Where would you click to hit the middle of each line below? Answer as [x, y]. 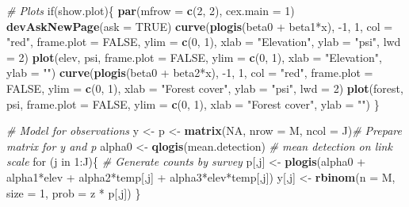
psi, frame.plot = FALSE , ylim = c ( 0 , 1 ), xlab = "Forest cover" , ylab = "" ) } [193, 103]
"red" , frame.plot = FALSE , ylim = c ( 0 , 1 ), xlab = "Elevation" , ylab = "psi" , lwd [204, 42]
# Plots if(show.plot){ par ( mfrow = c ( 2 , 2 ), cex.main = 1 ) [151, 10]
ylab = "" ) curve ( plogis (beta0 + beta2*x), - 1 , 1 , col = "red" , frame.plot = [190, 73]
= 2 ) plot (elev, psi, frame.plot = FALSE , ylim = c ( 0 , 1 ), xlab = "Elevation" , [194, 57]
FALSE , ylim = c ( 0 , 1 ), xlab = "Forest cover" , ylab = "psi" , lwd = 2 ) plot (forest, [205, 88]
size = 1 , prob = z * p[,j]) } [74, 192]
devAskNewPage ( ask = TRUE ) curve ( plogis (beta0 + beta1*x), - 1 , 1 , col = [200, 26]
